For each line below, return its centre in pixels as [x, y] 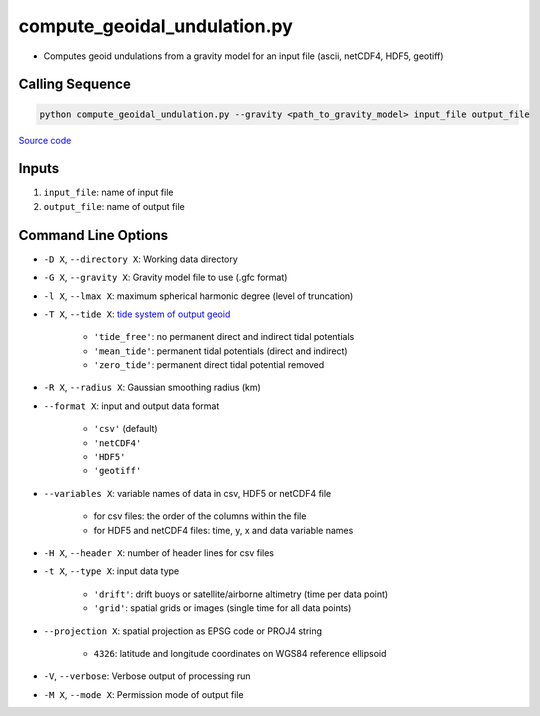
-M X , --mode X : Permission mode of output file [143, 694]
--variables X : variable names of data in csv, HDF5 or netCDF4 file [187, 493]
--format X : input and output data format [131, 406]
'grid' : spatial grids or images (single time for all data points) [222, 608]
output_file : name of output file [114, 206]
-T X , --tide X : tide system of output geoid [137, 314]
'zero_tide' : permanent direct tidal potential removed [209, 365]
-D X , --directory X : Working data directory [141, 259]
